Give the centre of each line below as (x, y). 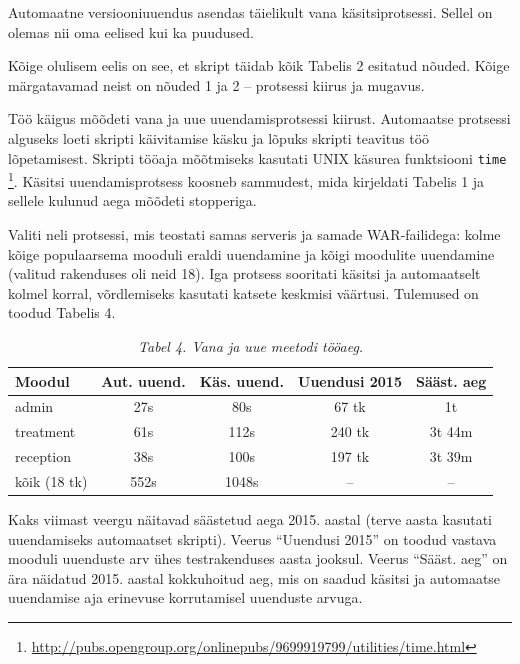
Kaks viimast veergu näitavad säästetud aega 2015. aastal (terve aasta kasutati (250, 519)
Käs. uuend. (241, 380)
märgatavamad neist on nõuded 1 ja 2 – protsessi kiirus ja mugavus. (216, 84)
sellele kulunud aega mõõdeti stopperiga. (132, 200)
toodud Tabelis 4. (62, 312)
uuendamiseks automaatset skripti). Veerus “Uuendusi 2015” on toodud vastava (252, 538)
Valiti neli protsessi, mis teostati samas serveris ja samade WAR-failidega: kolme (254, 234)
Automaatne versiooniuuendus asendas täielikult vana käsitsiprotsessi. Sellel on (250, 12)
